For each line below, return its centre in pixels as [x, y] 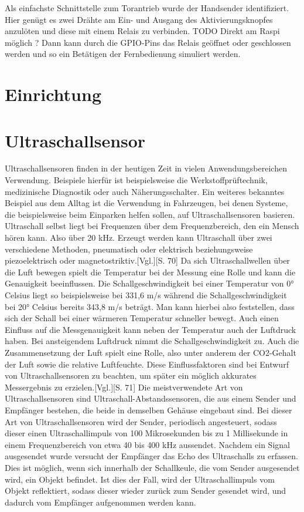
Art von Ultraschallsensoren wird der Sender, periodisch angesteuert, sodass [141, 421]
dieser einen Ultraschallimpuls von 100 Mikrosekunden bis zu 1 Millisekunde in [146, 433]
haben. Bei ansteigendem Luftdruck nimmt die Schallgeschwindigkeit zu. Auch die [152, 341]
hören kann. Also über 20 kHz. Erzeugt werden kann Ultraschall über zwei [139, 238]
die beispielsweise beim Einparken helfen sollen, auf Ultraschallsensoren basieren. [150, 214]
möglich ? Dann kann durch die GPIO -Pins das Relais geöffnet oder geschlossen [148, 42]
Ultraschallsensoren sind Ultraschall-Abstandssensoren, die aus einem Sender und [151, 398]
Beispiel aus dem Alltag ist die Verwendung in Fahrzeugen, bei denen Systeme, [146, 203]
